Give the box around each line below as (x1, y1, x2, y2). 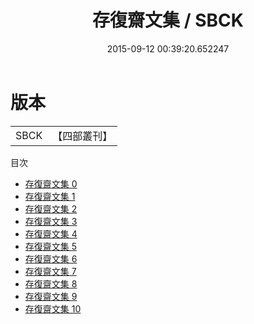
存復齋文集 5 (24, 240, 78, 252)
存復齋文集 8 (24, 277, 78, 290)
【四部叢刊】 (52, 129, 113, 143)
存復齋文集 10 (24, 302, 82, 315)
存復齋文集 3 (24, 215, 78, 227)
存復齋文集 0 (24, 177, 78, 190)
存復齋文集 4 (24, 227, 78, 240)
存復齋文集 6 (24, 252, 78, 265)
